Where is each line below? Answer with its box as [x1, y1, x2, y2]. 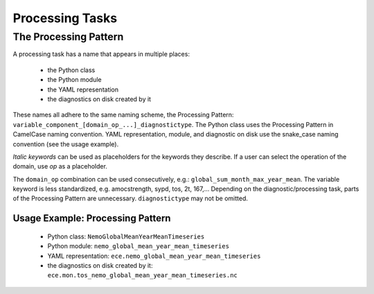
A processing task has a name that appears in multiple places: [12, 50, 190, 58]
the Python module [47, 76, 102, 84]
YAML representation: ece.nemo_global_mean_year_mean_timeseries [47, 252, 261, 260]
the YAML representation [47, 85, 119, 94]
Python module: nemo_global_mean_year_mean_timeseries [47, 242, 230, 250]
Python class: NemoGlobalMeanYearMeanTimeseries [47, 232, 205, 241]
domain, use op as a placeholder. [12, 162, 107, 171]
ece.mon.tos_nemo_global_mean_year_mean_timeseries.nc [47, 271, 238, 279]
